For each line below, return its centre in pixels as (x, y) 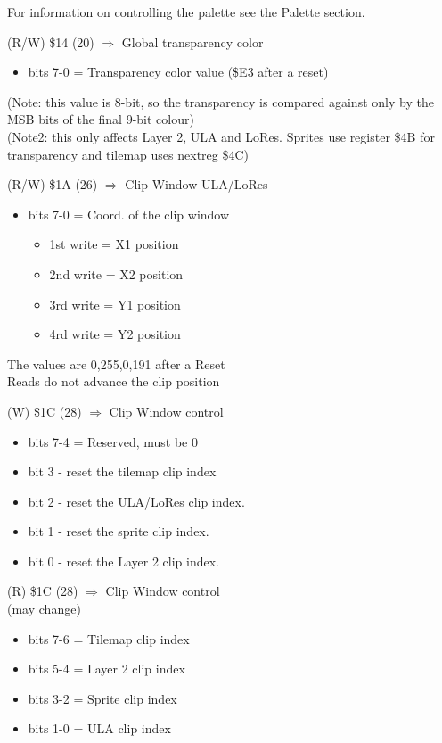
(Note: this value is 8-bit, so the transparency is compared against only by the (221, 101)
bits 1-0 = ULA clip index (99, 728)
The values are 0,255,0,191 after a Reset (116, 363)
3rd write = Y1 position (115, 304)
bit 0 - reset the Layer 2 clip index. (124, 561)
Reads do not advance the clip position (114, 381)
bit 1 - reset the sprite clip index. (119, 531)
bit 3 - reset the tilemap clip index (122, 471)
